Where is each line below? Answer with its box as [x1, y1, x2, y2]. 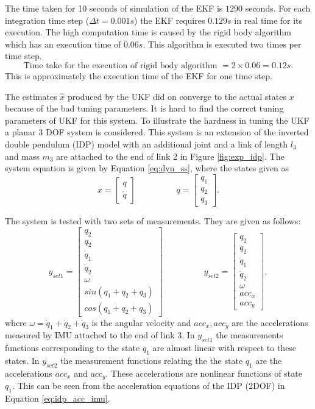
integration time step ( [5, 13, 90, 26]
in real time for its [234, 13, 303, 26]
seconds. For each [245, 2, 311, 14]
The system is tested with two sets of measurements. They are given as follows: [5, 215, 301, 227]
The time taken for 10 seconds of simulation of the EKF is [5, 2, 223, 14]
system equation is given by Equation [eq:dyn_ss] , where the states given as [5, 162, 289, 174]
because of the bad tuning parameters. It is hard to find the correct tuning [5, 102, 284, 115]
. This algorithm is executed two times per [143, 37, 302, 50]
